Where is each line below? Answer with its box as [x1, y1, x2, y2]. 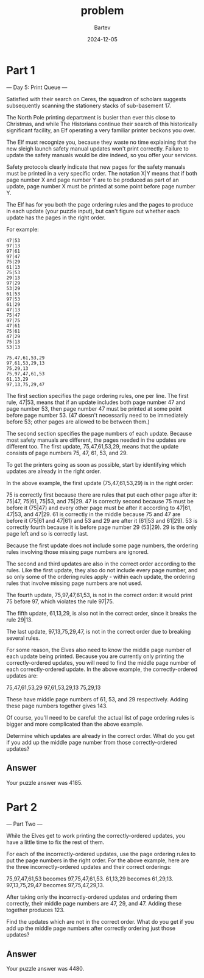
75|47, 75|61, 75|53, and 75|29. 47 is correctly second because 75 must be [6, 497, 194, 505]
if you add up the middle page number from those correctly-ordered [6, 739, 178, 746]
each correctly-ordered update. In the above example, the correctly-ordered [6, 665, 198, 673]
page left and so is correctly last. [6, 530, 89, 537]
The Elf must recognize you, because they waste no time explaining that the [6, 138, 197, 146]
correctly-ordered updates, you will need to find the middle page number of [6, 659, 196, 666]
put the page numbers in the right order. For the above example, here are [6, 857, 189, 864]
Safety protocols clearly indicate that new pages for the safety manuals [6, 163, 186, 171]
